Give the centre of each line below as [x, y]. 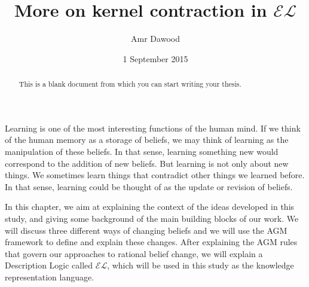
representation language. [50, 277]
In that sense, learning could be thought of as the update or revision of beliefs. [149, 186]
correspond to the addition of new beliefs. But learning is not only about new [147, 163]
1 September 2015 [155, 58]
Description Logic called [49, 265]
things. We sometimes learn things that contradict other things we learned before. [155, 175]
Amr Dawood [155, 39]
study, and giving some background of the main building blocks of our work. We [152, 218]
